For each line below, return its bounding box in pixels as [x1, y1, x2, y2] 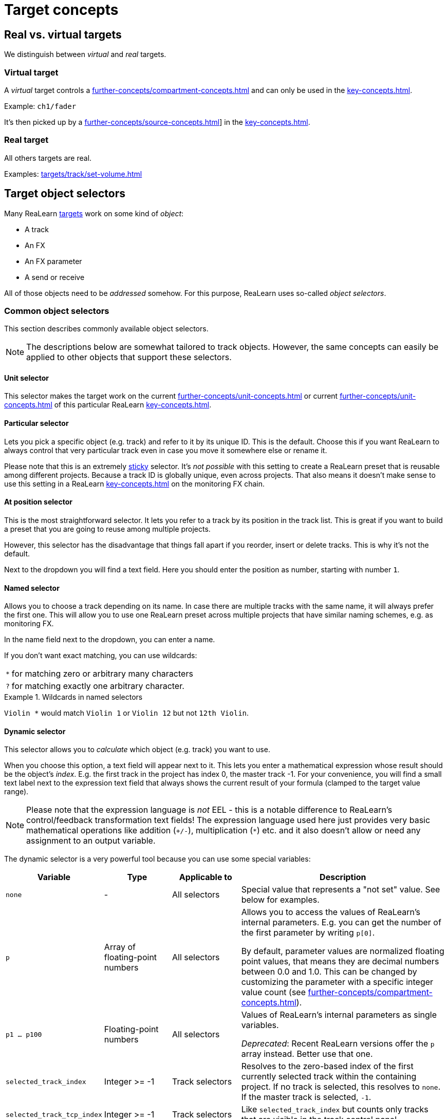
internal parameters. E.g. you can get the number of [241, 917, 441, 928]
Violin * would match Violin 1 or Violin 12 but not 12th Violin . [4, 708, 249, 718]
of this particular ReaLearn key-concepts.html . [54, 400, 212, 409]
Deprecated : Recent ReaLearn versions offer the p [241, 1038, 435, 1049]
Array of [104, 942, 136, 953]
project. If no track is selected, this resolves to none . [241, 1081, 441, 1092]
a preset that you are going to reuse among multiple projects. [4, 524, 211, 533]
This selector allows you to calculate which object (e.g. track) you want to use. [4, 745, 270, 754]
